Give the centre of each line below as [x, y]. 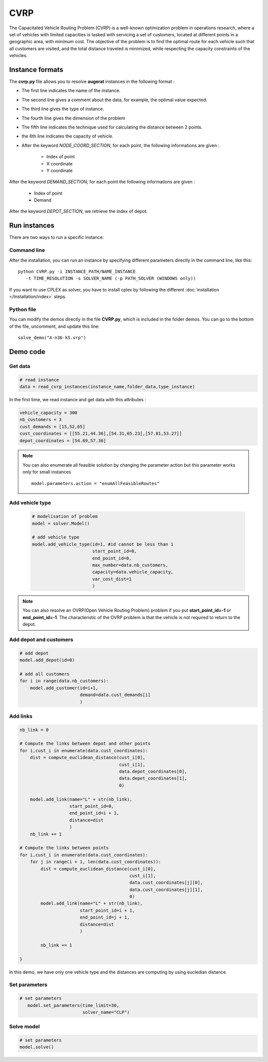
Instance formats [36, 70]
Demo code [27, 352]
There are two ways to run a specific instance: [57, 237]
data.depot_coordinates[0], [153, 772]
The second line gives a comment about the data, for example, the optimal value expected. [114, 100]
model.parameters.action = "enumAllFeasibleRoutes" [96, 483]
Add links [21, 716]
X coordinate [60, 163]
